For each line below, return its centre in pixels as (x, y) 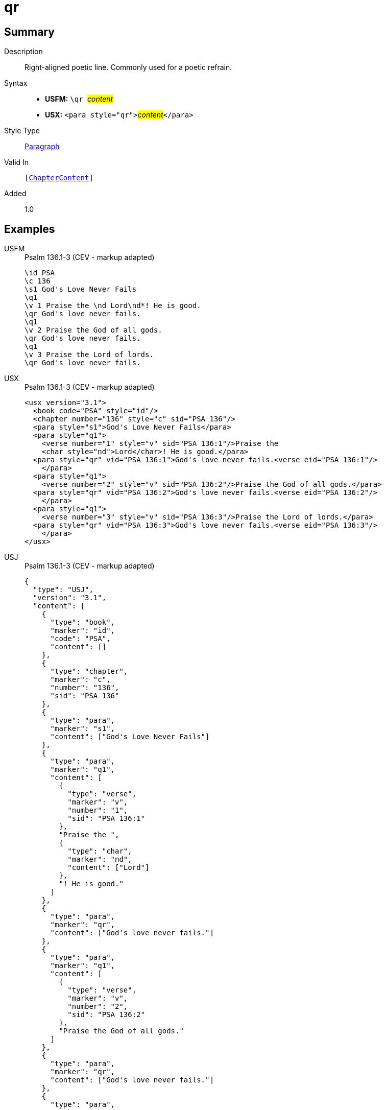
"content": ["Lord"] (108, 868)
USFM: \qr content (79, 99)
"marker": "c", (80, 680)
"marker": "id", (83, 631)
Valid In (17, 162)
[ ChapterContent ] (59, 178)
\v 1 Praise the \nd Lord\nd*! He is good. (113, 306)
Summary (29, 32)
